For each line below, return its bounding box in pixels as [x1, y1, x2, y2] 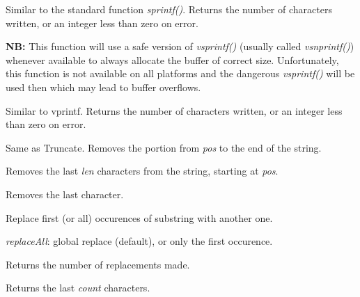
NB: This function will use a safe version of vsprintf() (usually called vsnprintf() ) [6, 39, 354, 54]
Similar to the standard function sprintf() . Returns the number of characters [6, 2, 332, 16]
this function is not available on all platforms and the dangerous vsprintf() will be [6, 66, 355, 81]
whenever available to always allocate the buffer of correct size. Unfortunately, [6, 52, 339, 67]
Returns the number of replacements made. [6, 257, 190, 271]
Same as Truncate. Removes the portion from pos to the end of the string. [6, 140, 322, 154]
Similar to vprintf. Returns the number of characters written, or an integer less [6, 103, 343, 118]
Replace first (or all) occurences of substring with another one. [6, 210, 273, 225]
